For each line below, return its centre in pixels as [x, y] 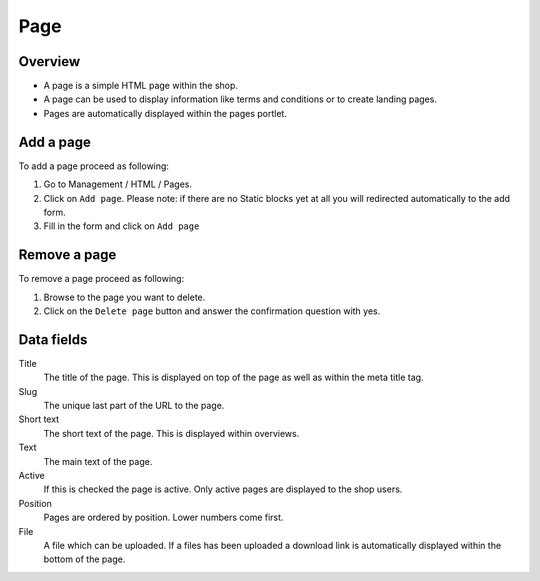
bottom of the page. [84, 559]
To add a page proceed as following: [94, 166]
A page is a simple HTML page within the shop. [141, 86]
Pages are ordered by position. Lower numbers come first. [163, 517]
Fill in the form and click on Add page [121, 226]
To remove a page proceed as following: [101, 279]
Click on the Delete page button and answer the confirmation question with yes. [212, 311]
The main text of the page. [98, 461]
